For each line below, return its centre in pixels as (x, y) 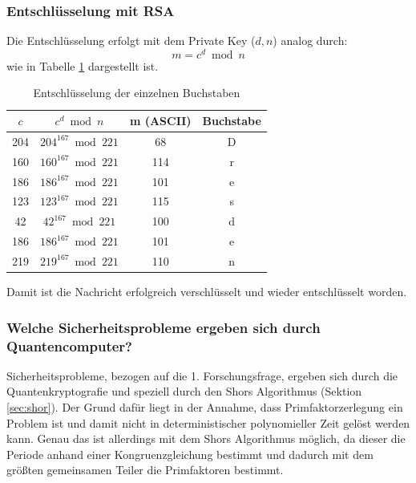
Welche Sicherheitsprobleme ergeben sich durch (164, 327)
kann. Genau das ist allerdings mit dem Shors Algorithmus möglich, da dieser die (206, 438)
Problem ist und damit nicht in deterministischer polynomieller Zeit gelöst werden (208, 422)
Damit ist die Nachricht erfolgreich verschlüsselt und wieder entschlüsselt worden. (207, 292)
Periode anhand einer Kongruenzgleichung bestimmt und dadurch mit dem (190, 454)
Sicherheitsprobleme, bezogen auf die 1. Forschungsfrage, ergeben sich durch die (202, 375)
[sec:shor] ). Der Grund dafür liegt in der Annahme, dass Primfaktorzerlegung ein (205, 407)
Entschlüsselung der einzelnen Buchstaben (137, 93)
